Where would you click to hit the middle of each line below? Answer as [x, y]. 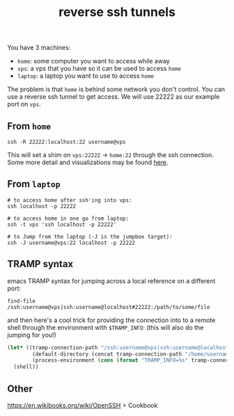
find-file [22, 301]
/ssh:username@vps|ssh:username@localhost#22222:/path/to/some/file [109, 307]
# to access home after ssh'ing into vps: [70, 200]
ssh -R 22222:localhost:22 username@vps [67, 142]
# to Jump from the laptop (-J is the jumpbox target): [90, 237]
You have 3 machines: [39, 48]
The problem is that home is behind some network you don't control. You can [116, 89]
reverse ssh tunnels [117, 12]
